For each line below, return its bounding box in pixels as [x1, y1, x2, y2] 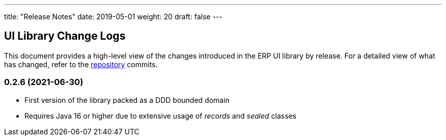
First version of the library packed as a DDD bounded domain [24, 95, 230, 104]
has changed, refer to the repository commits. [4, 60, 158, 69]
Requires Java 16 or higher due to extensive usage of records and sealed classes [24, 111, 297, 120]
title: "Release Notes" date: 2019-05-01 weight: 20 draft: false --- [4, 12, 222, 21]
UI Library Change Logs [4, 30, 126, 43]
